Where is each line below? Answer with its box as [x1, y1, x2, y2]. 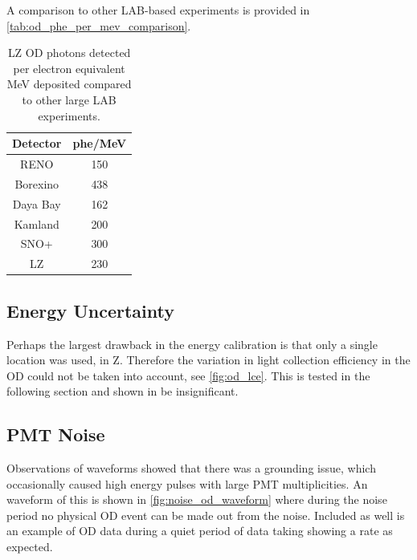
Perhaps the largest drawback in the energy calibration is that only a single [6, 335, 378, 352]
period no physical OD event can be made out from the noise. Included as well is [6, 506, 405, 523]
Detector [12, 135, 62, 152]
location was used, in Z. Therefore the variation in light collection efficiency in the [6, 351, 411, 368]
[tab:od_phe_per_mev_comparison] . [6, 17, 191, 34]
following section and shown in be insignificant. [6, 383, 239, 400]
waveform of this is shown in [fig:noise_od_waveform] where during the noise [6, 491, 387, 508]
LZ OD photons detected [7, 44, 131, 61]
